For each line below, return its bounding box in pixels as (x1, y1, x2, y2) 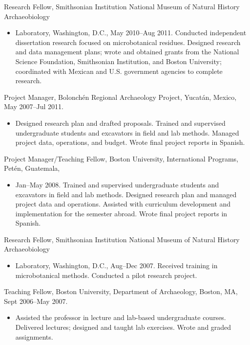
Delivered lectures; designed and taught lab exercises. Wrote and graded (15, 322, 231, 332)
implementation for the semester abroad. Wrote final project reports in (15, 208, 228, 218)
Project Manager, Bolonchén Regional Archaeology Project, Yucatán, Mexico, (4, 92, 237, 102)
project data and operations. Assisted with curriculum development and (15, 199, 231, 209)
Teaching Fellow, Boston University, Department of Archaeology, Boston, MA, (4, 286, 238, 297)
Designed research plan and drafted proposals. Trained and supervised (15, 117, 226, 128)
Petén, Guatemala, (4, 163, 60, 173)
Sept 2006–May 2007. (4, 296, 68, 306)
